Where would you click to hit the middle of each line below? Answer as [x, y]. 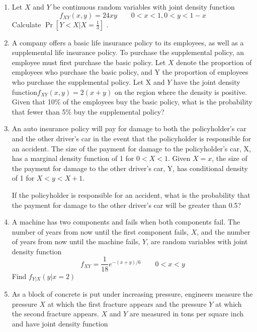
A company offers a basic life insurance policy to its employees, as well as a [128, 42]
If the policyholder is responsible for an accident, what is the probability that [131, 195]
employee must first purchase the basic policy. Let [89, 62]
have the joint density [207, 81]
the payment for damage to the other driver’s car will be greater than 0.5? [126, 205]
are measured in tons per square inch [187, 314]
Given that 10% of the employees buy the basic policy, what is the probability [132, 102]
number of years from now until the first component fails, [100, 231]
